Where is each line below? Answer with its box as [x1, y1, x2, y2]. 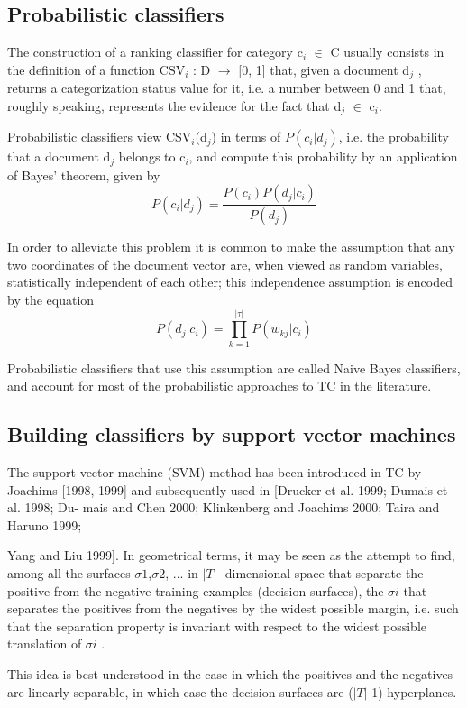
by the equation [7, 290, 95, 308]
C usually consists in [330, 42, 444, 61]
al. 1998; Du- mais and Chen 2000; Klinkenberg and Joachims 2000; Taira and [7, 498, 440, 517]
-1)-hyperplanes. [367, 682, 457, 701]
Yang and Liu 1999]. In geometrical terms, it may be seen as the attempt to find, [7, 546, 455, 565]
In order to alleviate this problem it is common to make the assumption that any [7, 237, 455, 256]
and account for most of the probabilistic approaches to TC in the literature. [7, 376, 432, 395]
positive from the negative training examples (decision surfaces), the [7, 581, 384, 600]
